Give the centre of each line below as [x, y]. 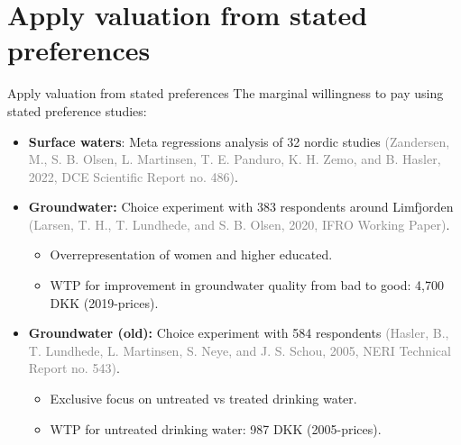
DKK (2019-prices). [104, 302]
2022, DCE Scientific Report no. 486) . [133, 176]
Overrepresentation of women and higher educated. [191, 254]
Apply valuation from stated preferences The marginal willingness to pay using [226, 93]
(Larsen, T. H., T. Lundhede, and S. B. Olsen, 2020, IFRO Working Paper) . [239, 224]
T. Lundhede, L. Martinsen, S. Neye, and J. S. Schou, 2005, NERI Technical [240, 350]
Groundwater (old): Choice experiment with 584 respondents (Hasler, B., [239, 333]
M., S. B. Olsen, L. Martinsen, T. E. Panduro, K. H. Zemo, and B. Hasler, [235, 159]
